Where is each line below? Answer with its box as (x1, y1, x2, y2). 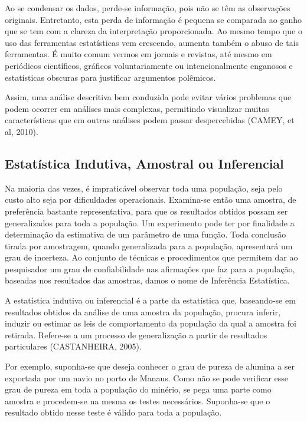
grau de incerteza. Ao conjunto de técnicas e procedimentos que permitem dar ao (5, 251, 298, 263)
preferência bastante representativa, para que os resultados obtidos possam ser (5, 205, 288, 217)
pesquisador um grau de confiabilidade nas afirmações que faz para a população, (5, 262, 295, 275)
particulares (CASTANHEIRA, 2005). (5, 340, 142, 352)
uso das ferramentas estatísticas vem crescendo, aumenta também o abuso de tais (5, 36, 299, 48)
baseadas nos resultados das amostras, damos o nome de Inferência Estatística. (5, 274, 290, 286)
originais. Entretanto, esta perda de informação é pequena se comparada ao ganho (5, 13, 302, 25)
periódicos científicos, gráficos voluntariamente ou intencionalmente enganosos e (5, 59, 293, 71)
